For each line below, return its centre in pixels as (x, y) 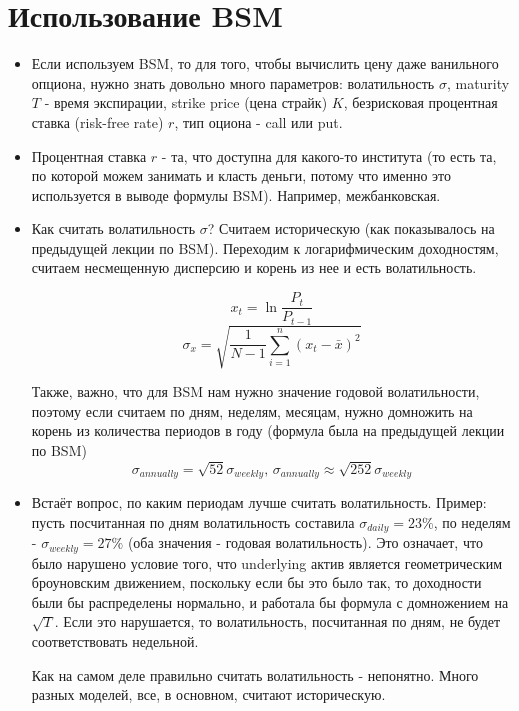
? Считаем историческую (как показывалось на (351, 228)
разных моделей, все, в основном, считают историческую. (208, 694)
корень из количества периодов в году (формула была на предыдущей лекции (268, 430)
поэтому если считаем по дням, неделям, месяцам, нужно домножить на (252, 410)
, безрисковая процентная (420, 102)
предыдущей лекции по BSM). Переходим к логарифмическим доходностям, (265, 247)
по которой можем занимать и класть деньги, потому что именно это (241, 175)
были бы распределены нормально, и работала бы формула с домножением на (270, 601)
